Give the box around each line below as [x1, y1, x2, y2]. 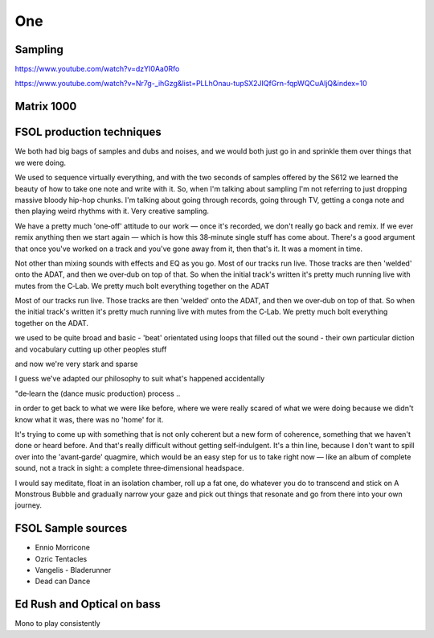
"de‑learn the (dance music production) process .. [14, 389, 181, 398]
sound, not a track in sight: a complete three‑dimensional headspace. [14, 463, 244, 473]
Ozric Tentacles [35, 554, 88, 563]
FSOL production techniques [14, 126, 162, 139]
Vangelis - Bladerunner [35, 566, 112, 574]
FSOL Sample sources [14, 521, 128, 535]
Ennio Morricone [35, 543, 90, 553]
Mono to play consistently [14, 619, 100, 628]
